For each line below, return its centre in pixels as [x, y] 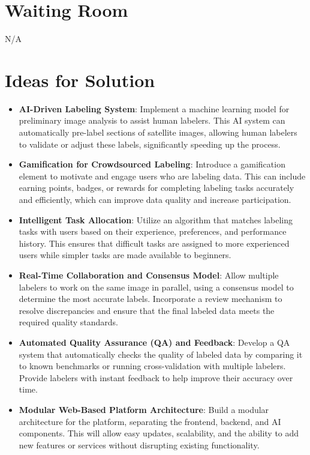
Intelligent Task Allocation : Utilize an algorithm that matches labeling [156, 219]
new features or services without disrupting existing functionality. [139, 444]
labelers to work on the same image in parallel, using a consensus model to [156, 287]
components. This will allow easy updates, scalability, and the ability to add [159, 433]
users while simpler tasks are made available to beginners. [125, 255]
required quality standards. [68, 322]
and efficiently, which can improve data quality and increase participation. [155, 199]
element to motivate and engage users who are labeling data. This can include [162, 176]
